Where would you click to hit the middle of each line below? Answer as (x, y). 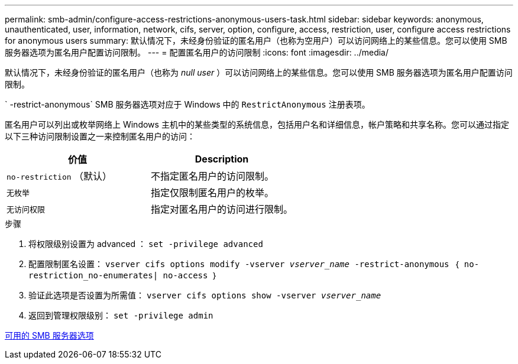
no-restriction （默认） (59, 176)
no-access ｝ (190, 275)
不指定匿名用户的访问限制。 (213, 176)
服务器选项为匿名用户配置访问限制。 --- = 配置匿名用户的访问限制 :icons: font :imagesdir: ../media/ (197, 52)
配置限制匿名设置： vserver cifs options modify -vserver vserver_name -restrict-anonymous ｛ (244, 264)
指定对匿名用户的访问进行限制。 (222, 209)
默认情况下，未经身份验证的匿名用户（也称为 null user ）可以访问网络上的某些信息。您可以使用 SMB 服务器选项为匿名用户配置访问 (259, 72)
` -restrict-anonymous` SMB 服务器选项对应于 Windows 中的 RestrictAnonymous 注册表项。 (187, 104)
